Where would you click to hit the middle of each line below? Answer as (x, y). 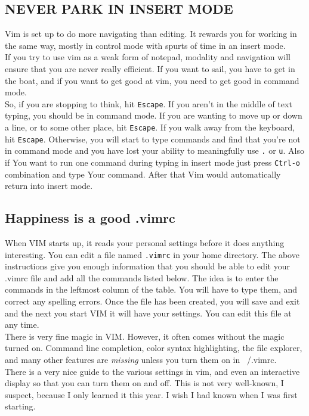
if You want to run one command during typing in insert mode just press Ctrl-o (152, 162)
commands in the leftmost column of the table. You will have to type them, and (151, 289)
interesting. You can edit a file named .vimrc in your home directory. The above (152, 254)
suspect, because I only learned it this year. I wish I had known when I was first (151, 394)
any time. (22, 325)
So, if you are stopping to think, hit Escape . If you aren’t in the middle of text (149, 103)
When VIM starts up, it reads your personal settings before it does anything (145, 243)
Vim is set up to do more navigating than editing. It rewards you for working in (151, 34)
